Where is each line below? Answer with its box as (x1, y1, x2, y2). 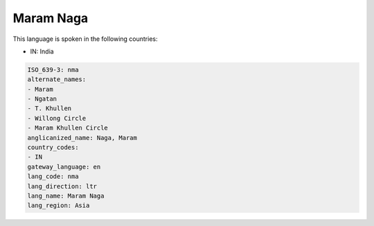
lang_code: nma (27, 173, 79, 180)
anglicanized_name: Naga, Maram (27, 134, 138, 141)
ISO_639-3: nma (27, 66, 79, 73)
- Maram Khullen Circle (27, 124, 109, 132)
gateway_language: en (27, 163, 101, 171)
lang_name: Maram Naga (27, 192, 105, 200)
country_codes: (27, 144, 79, 152)
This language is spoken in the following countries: (12, 35, 158, 43)
